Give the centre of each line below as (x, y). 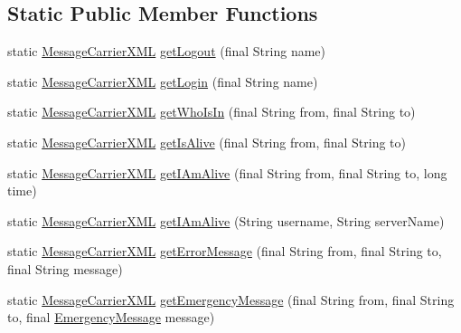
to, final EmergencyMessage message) (111, 317)
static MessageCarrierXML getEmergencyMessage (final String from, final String (231, 299)
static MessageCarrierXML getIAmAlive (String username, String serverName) (226, 220)
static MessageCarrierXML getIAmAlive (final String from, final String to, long (227, 172)
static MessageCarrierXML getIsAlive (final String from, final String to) (207, 142)
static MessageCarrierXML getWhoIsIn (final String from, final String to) (212, 112)
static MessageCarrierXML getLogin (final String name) (163, 81)
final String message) (65, 268)
